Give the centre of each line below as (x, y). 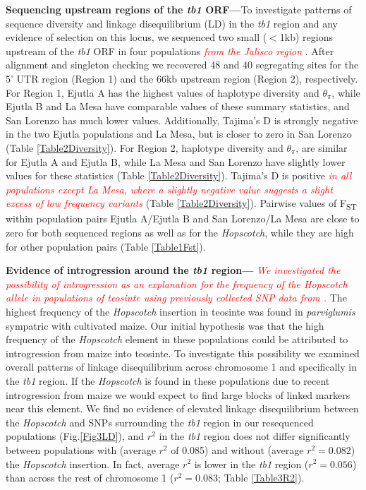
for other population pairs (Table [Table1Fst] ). (106, 246)
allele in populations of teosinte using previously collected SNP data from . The (176, 298)
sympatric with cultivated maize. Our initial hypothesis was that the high (165, 325)
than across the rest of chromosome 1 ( (90, 478)
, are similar (322, 147)
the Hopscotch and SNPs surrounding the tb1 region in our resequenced (160, 422)
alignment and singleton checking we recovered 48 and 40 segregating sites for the (182, 65)
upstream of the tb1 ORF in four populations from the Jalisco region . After (170, 50)
